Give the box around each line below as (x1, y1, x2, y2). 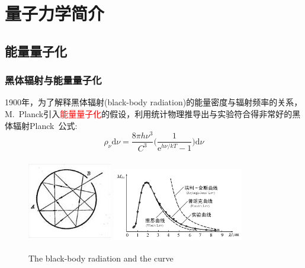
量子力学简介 (5, 1, 105, 25)
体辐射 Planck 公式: (5, 119, 78, 131)
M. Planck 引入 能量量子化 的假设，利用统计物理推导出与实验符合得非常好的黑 (5, 107, 301, 120)
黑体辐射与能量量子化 (5, 73, 102, 88)
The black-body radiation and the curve (28, 252, 174, 264)
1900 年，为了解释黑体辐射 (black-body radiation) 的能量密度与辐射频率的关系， (5, 96, 303, 108)
